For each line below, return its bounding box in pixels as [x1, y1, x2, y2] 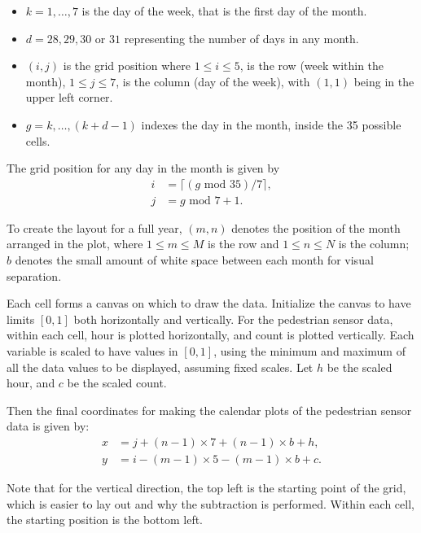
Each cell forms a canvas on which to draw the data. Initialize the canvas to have [7, 295, 411, 312]
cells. [25, 132, 50, 149]
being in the [353, 72, 414, 90]
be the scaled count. [67, 374, 167, 391]
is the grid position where [63, 57, 191, 74]
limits [7, 310, 35, 327]
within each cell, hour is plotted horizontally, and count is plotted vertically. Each [7, 326, 414, 343]
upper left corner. [25, 89, 113, 106]
